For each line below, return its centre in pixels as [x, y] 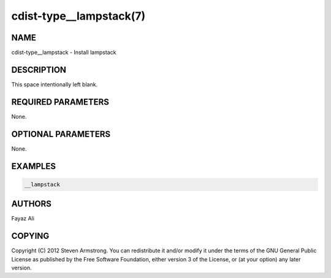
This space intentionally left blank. [55, 84]
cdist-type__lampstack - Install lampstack [64, 53]
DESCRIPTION [39, 69]
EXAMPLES [34, 166]
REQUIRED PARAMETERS [60, 102]
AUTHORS [32, 204]
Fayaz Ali [23, 219]
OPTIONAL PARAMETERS [61, 134]
